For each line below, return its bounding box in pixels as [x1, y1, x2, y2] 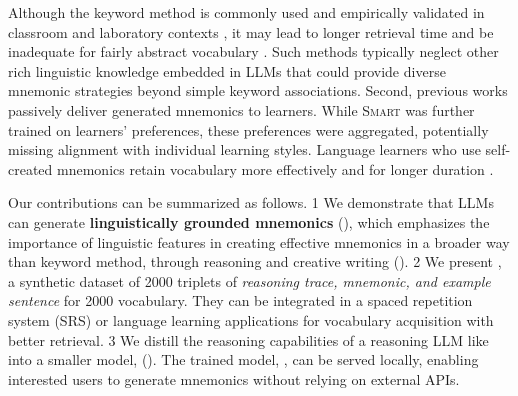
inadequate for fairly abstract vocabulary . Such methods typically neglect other [8, 41, 499, 62]
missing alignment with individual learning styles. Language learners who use [8, 139, 481, 160]
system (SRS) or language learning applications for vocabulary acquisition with [8, 309, 494, 330]
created [8, 158, 53, 179]
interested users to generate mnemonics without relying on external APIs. [8, 368, 460, 389]
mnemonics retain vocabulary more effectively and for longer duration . [57, 158, 494, 179]
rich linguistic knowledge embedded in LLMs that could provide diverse [8, 60, 446, 81]
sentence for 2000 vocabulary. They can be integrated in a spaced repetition [8, 290, 473, 311]
